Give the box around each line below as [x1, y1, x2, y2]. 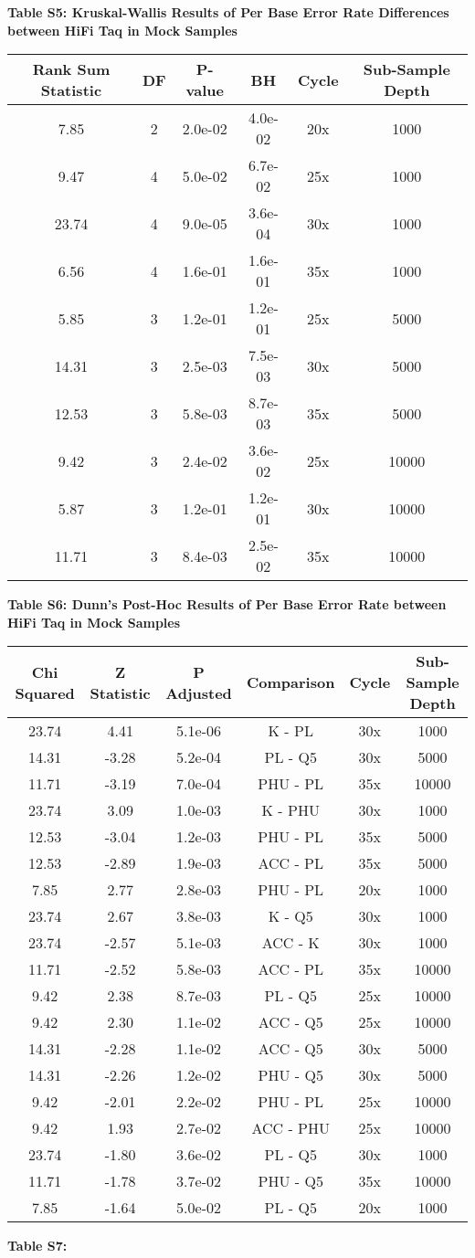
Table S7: [7, 1236, 68, 1255]
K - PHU [261, 799, 320, 821]
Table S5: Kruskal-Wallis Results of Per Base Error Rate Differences [7, 3, 449, 21]
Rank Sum [32, 58, 111, 80]
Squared [15, 682, 75, 703]
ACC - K [261, 932, 320, 954]
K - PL [268, 720, 313, 742]
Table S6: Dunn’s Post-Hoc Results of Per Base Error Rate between [7, 595, 447, 614]
